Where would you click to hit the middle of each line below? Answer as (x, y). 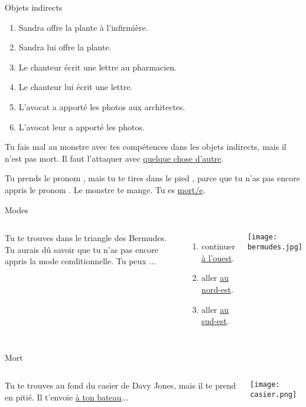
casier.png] (274, 394)
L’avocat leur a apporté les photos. (82, 126)
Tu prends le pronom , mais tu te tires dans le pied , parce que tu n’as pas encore (152, 178)
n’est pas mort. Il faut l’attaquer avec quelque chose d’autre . (114, 158)
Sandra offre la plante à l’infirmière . (83, 27)
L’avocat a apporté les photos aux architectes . (102, 106)
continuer (218, 246)
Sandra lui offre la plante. (65, 47)
